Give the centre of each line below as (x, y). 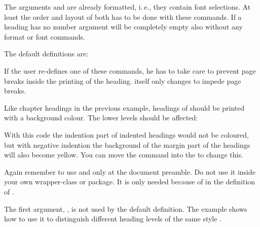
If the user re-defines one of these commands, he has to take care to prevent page (130, 70)
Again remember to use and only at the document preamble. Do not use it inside (130, 171)
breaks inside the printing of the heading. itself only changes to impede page (123, 80)
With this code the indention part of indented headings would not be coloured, (126, 134)
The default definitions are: (46, 54)
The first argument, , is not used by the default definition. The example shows (126, 208)
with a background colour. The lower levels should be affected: (101, 118)
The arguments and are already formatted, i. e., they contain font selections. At (127, 7)
